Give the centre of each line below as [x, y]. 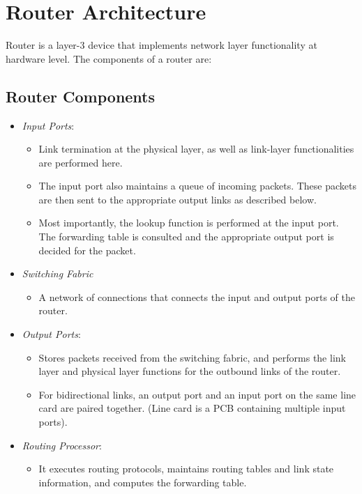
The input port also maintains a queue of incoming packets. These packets [197, 186]
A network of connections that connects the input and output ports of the [197, 296]
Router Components [81, 96]
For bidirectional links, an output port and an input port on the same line [197, 394]
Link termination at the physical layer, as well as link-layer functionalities [196, 149]
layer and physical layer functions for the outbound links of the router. [190, 371]
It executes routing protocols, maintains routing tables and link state [186, 469]
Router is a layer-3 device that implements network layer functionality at [161, 45]
